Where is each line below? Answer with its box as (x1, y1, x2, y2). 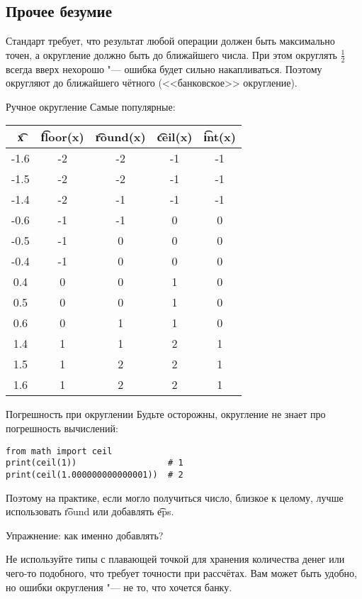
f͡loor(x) (40, 128, 84, 145)
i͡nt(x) (203, 128, 236, 145)
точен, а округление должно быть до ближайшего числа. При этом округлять (6, 47, 337, 62)
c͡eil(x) (157, 128, 193, 145)
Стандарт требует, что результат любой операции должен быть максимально (6, 33, 335, 48)
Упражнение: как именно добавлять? (6, 527, 164, 542)
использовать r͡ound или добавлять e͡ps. (6, 504, 174, 519)
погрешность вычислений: (6, 421, 118, 435)
